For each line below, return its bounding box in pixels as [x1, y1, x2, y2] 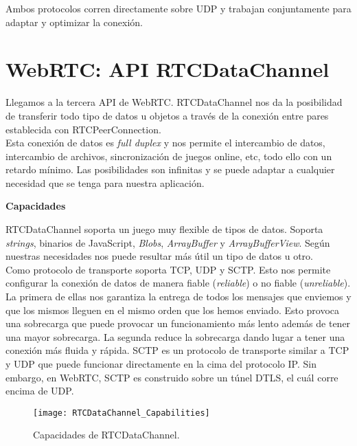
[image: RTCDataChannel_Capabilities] [33, 408, 210, 418]
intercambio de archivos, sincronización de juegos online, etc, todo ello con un [5, 148, 332, 163]
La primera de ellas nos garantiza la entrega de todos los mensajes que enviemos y [5, 289, 352, 304]
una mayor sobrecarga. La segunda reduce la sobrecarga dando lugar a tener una [5, 329, 345, 344]
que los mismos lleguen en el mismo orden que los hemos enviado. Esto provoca [5, 302, 340, 317]
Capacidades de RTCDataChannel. [33, 427, 180, 442]
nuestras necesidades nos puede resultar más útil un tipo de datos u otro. [5, 249, 313, 263]
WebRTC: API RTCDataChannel [5, 55, 330, 83]
